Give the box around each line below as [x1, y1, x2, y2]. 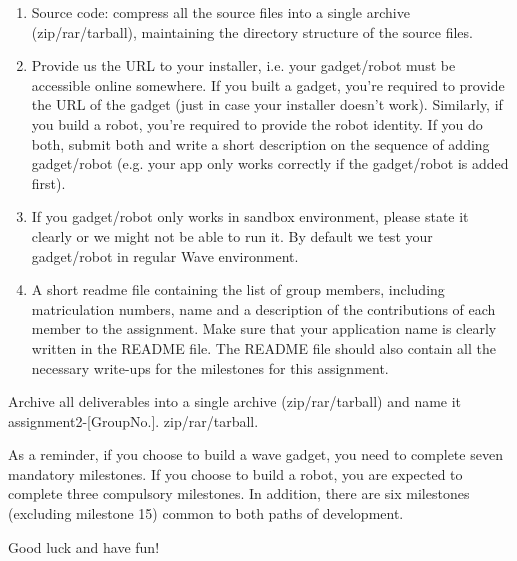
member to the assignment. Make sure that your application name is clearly [31, 318, 497, 339]
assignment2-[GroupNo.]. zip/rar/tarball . [8, 410, 259, 431]
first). [31, 172, 66, 193]
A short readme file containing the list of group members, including [31, 279, 445, 300]
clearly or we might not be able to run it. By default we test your [31, 225, 433, 246]
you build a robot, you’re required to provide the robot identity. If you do [31, 113, 483, 134]
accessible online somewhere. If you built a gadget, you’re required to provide [31, 74, 505, 95]
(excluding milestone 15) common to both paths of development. [8, 503, 404, 524]
